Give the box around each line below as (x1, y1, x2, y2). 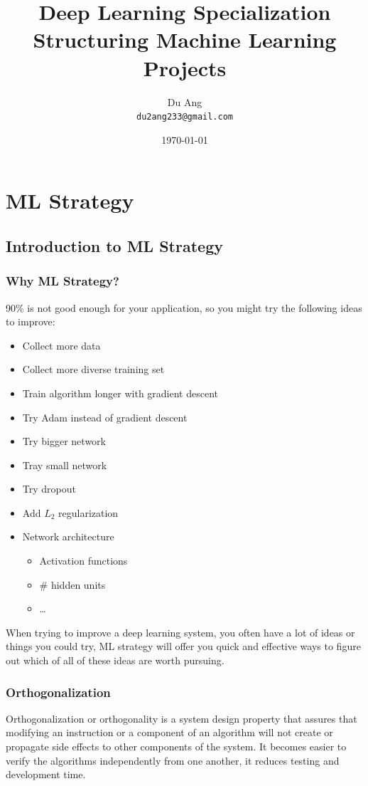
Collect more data (22, 337, 101, 352)
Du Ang (167, 94, 202, 109)
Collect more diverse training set (22, 362, 165, 377)
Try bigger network (22, 434, 106, 449)
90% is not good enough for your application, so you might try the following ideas (6, 300, 362, 315)
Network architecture (22, 529, 114, 544)
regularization (58, 505, 119, 520)
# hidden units (39, 577, 106, 592)
